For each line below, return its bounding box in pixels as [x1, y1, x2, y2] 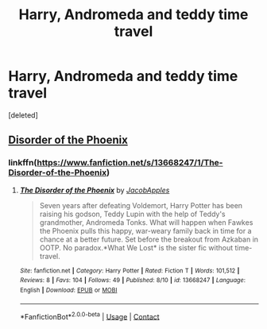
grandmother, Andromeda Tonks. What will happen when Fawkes [39, 217, 253, 227]
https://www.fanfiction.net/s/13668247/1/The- [37, 157, 223, 168]
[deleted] [8, 110, 38, 120]
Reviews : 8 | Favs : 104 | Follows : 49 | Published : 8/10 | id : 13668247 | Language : [19, 277, 246, 284]
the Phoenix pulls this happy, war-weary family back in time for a [39, 226, 252, 235]
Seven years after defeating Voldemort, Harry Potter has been [39, 200, 243, 210]
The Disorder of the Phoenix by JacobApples [19, 185, 170, 195]
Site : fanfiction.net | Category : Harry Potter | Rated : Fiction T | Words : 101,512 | [19, 266, 240, 275]
